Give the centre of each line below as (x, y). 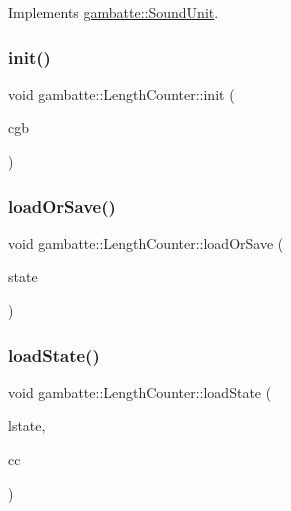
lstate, (27, 425)
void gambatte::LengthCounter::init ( (121, 93)
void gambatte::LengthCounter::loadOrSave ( (146, 242)
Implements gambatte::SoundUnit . (113, 12)
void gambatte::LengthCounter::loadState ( (140, 391)
